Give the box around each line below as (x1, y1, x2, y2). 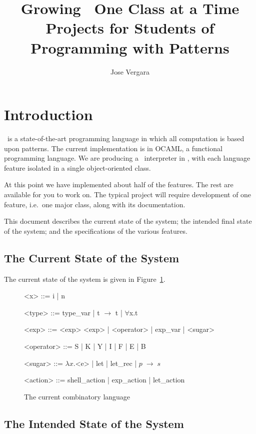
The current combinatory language (24, 391, 130, 401)
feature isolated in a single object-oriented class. (4, 162, 151, 173)
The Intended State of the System (4, 415, 184, 431)
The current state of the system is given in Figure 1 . (4, 273, 165, 284)
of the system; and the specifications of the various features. (4, 225, 187, 236)
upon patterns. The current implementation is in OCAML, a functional (4, 143, 222, 153)
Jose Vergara (110, 66, 150, 77)
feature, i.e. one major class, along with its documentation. (4, 199, 185, 209)
